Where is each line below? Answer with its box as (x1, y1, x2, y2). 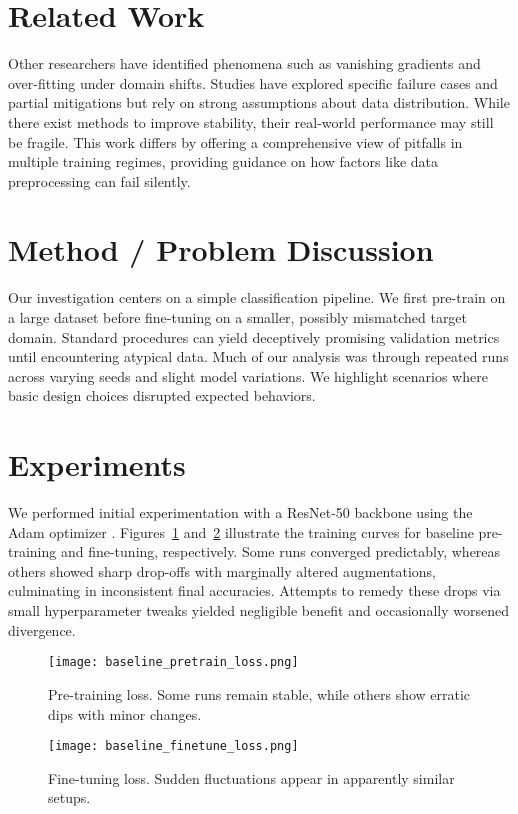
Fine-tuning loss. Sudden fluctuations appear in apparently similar (48, 767, 455, 788)
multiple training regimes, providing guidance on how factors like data (8, 151, 439, 172)
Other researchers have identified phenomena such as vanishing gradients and (8, 53, 481, 74)
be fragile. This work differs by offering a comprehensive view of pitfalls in (8, 131, 463, 152)
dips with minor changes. (48, 703, 202, 724)
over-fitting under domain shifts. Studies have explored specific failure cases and (8, 72, 498, 93)
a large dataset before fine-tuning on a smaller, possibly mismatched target (8, 307, 468, 327)
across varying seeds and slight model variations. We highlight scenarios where (8, 365, 488, 386)
